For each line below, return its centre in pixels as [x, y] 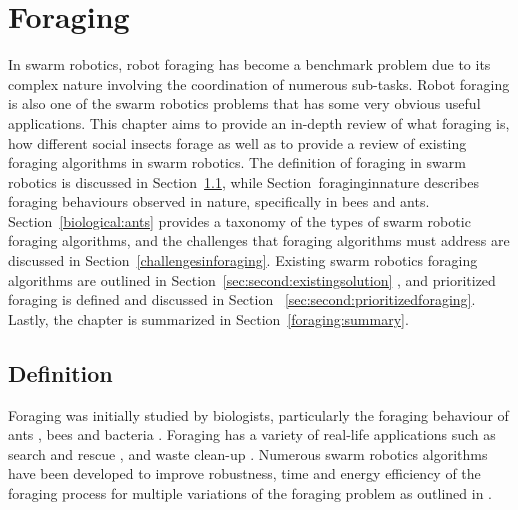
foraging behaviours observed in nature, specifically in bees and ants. [219, 201]
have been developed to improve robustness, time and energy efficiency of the [244, 473]
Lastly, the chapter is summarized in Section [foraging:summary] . [208, 318]
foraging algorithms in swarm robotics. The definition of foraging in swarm [237, 162]
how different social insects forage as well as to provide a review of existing [237, 142]
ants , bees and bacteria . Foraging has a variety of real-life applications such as [252, 434]
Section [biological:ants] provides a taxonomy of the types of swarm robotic [239, 220]
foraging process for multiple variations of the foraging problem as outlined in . [250, 493]
